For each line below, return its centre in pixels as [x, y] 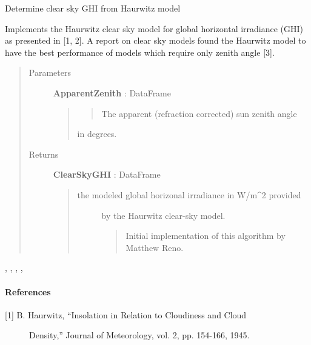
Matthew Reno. [155, 247]
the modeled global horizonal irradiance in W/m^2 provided [189, 194]
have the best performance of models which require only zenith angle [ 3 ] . [140, 52]
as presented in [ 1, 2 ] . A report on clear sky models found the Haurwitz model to [155, 40]
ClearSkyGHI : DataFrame [107, 174]
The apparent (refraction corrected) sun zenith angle [199, 113]
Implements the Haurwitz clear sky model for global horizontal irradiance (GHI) [154, 28]
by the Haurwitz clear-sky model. [163, 215]
